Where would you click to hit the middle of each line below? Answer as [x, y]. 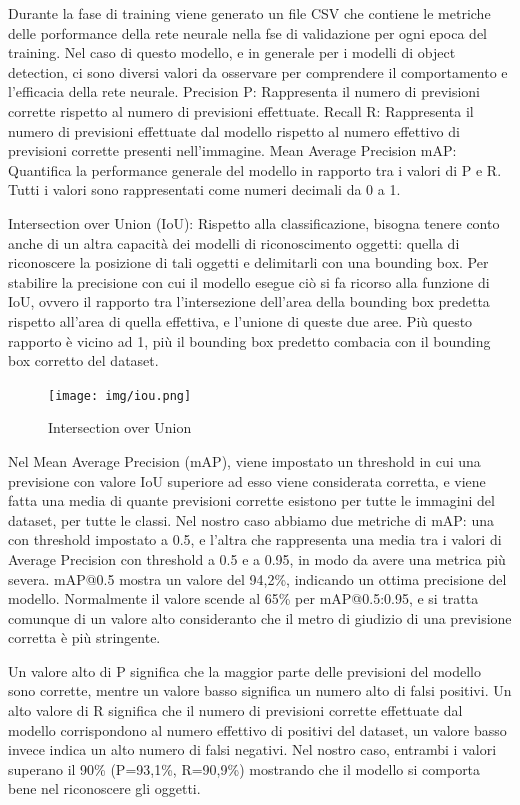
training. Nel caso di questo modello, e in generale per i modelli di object [232, 52]
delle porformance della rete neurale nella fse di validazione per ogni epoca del [247, 32]
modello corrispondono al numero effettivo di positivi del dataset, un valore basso [257, 729]
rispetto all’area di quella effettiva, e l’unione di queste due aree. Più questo [240, 320]
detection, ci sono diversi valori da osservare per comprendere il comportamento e [258, 71]
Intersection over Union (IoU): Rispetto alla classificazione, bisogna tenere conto [254, 222]
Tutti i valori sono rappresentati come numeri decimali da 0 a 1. [204, 189]
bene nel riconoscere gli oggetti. [104, 788]
